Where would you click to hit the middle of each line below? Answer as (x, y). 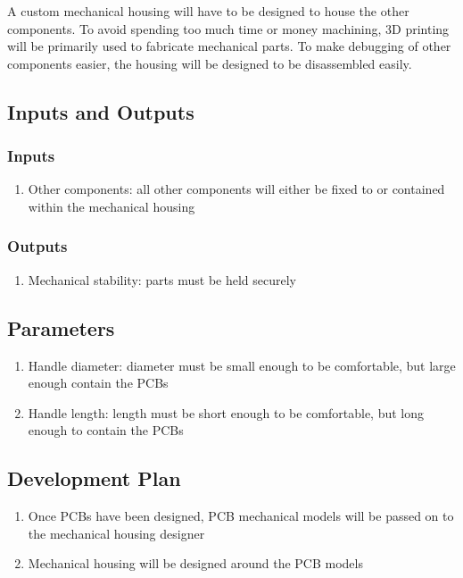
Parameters (61, 327)
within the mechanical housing (112, 206)
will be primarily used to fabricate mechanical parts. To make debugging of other (229, 46)
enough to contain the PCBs (106, 430)
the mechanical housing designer (116, 533)
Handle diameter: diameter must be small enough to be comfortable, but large (242, 365)
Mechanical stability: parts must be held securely (162, 279)
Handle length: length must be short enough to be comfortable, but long (226, 412)
